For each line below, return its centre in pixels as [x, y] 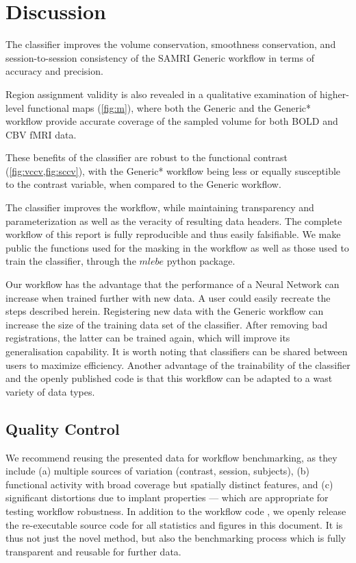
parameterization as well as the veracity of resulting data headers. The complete [174, 220]
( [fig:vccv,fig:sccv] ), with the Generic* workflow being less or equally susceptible [173, 170]
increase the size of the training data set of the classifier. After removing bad [167, 324]
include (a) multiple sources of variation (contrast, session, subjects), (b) [158, 471]
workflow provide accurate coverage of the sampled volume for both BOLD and [172, 121]
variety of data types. [50, 391]
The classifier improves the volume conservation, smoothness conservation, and [171, 44]
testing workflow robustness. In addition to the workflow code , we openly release [176, 511]
